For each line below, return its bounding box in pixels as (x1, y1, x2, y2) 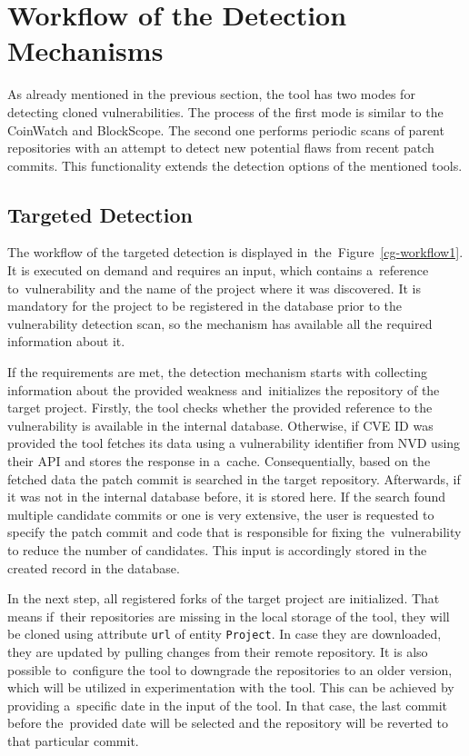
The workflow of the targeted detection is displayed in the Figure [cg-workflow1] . (7, 243, 464, 262)
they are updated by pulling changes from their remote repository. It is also (7, 642, 428, 661)
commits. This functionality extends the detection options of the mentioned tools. (7, 155, 463, 174)
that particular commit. (7, 731, 139, 750)
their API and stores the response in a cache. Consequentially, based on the (7, 452, 431, 471)
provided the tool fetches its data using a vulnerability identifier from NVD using (7, 433, 461, 453)
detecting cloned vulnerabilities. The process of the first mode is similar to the (7, 102, 444, 121)
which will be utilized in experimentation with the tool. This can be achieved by (7, 678, 454, 697)
